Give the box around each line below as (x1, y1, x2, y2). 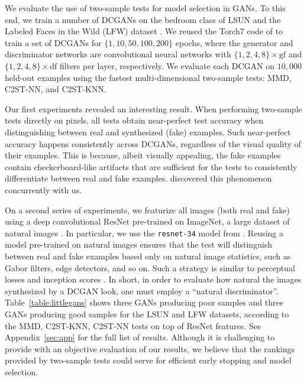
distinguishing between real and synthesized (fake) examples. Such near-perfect (5, 125, 291, 138)
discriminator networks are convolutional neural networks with (5, 48, 231, 60)
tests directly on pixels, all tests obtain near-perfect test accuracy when (5, 114, 264, 126)
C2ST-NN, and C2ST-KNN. (5, 83, 106, 95)
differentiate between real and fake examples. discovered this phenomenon (5, 172, 272, 184)
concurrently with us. (5, 183, 82, 196)
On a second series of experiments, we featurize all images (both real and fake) (5, 203, 290, 216)
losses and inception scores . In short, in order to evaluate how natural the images (5, 273, 302, 285)
